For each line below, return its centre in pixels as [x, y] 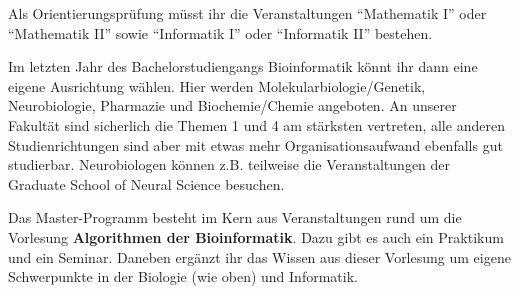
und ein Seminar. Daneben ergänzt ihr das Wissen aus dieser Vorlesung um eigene [259, 256]
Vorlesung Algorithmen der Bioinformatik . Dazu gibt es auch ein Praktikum [256, 236]
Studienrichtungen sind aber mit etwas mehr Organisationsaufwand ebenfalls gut [255, 144]
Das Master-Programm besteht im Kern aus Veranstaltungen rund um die [235, 217]
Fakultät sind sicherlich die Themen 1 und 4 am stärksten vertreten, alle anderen [256, 124]
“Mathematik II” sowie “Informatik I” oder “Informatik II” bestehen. [220, 32]
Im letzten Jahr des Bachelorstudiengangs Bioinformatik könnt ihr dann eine [243, 66]
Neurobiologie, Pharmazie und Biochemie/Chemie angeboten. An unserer [232, 105]
